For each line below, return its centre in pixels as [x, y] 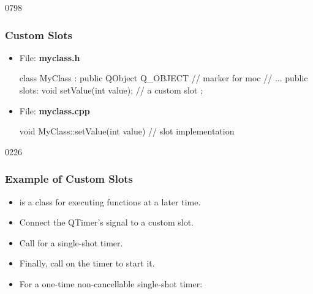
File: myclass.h [50, 57]
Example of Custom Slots [69, 179]
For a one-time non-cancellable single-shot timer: [111, 283]
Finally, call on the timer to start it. [87, 263]
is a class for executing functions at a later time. [110, 201]
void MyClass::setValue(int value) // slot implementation [127, 131]
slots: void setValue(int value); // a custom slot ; [111, 90]
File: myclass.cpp [55, 110]
